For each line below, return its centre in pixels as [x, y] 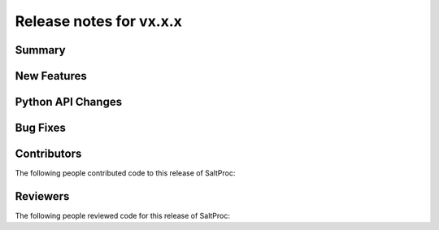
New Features [51, 76]
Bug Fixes [41, 128]
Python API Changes [68, 102]
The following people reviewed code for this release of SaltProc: [123, 216]
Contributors [48, 154]
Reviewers [42, 196]
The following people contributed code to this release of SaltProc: [125, 173]
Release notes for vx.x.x [99, 21]
